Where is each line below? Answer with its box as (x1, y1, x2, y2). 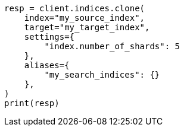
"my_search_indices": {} (44, 70, 160, 79)
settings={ (24, 32, 75, 41)
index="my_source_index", (24, 13, 145, 23)
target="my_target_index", (24, 23, 150, 32)
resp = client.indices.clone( (4, 4, 145, 13)
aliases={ (24, 60, 70, 70)
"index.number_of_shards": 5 (44, 41, 180, 51)
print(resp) (4, 98, 60, 108)
